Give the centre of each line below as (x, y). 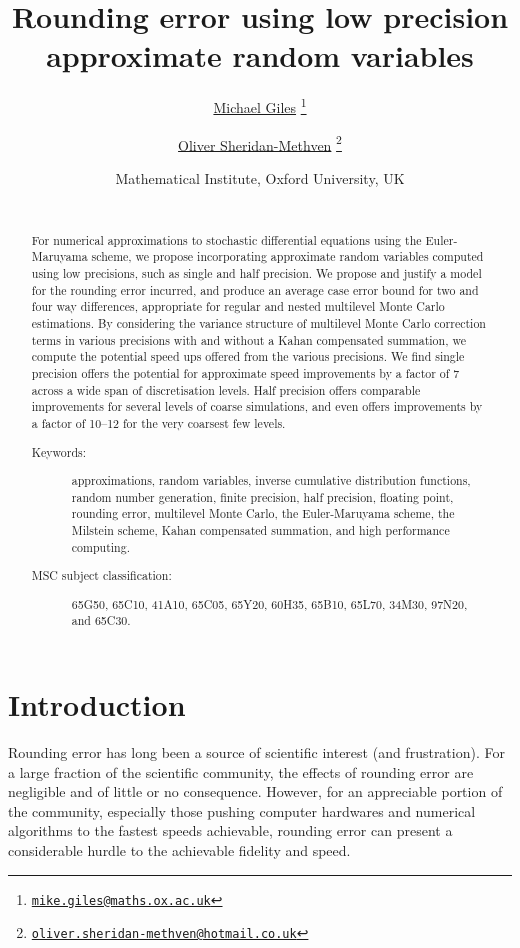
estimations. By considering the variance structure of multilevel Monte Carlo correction (258, 323)
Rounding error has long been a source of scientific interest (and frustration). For (256, 752)
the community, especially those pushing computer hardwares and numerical (242, 810)
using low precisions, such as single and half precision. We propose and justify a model (256, 273)
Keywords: (59, 451)
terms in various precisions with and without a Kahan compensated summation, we (248, 339)
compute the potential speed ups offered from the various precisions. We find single (248, 356)
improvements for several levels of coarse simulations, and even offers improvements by (257, 406)
